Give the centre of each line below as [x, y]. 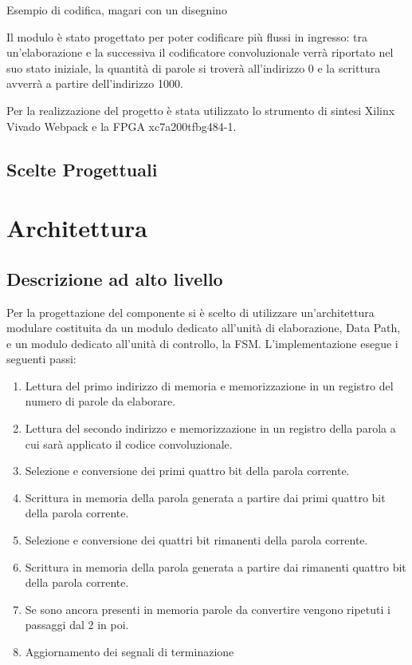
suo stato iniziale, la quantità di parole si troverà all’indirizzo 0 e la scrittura [194, 67]
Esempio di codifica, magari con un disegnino [117, 10]
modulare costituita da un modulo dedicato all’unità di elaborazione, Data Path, [204, 328]
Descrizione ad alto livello [115, 278]
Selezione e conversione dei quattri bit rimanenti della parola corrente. [196, 540]
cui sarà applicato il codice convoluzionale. [129, 443]
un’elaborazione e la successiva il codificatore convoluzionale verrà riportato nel [200, 52]
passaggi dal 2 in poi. [77, 625]
